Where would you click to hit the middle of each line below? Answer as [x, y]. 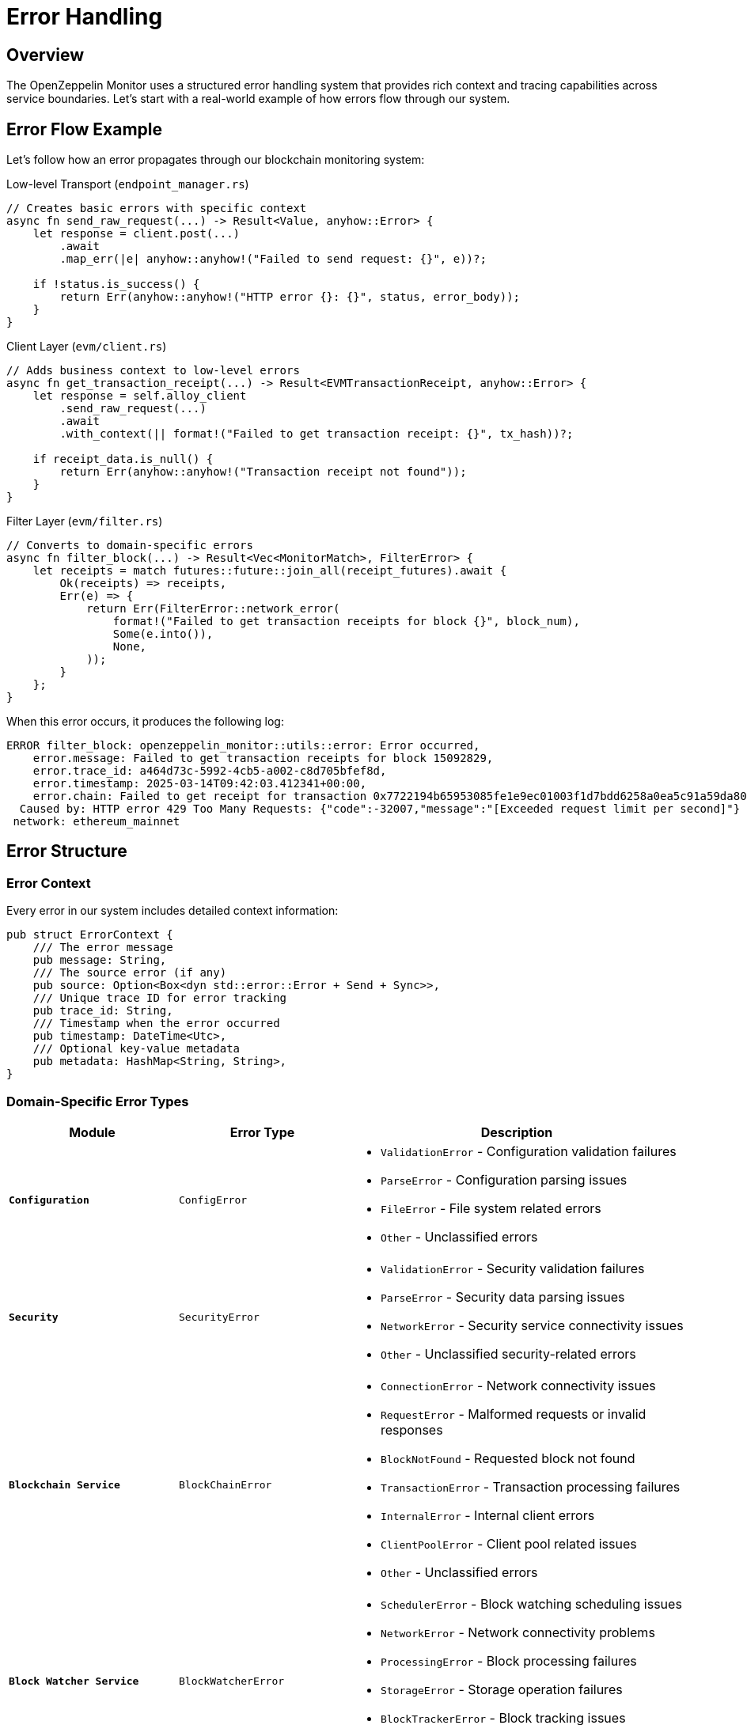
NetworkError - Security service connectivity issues [532, 1325]
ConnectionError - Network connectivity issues [518, 1385]
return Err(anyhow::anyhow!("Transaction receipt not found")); [263, 472]
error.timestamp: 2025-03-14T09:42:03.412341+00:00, [200, 784]
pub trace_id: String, [103, 1011]
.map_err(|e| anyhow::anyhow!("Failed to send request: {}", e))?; [273, 259]
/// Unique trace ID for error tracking [160, 998]
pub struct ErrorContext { [90, 935]
